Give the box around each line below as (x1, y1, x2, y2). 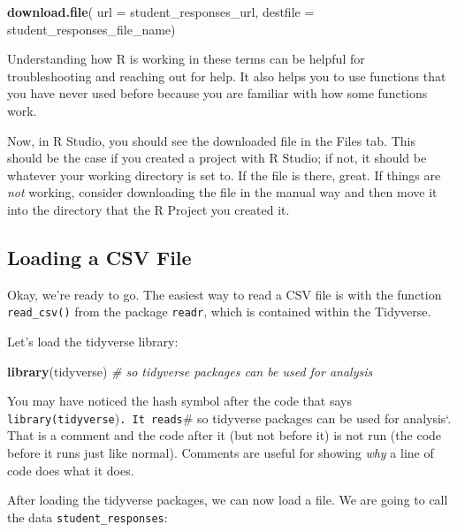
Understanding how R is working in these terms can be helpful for (7, 49, 365, 68)
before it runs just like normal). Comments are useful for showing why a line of (7, 444, 434, 462)
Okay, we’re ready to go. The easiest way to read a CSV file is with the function (7, 285, 442, 303)
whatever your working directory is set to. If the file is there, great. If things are (7, 165, 441, 184)
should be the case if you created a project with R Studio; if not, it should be (7, 148, 427, 167)
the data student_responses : (7, 507, 168, 526)
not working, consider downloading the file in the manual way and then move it (7, 183, 438, 201)
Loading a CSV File (7, 243, 192, 270)
